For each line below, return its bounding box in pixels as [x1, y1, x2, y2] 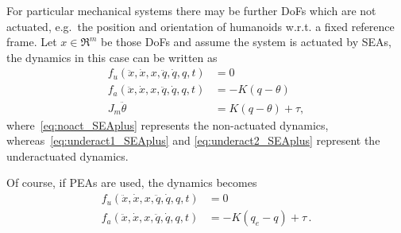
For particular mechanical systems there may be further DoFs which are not [6, 2, 376, 18]
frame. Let [6, 33, 57, 50]
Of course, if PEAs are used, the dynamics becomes [6, 174, 257, 191]
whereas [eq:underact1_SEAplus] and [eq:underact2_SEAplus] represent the [6, 132, 380, 149]
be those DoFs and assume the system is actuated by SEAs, [101, 33, 391, 50]
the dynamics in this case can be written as [6, 49, 218, 65]
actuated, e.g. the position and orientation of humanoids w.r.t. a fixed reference [6, 17, 395, 34]
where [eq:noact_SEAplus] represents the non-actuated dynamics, [6, 116, 329, 133]
